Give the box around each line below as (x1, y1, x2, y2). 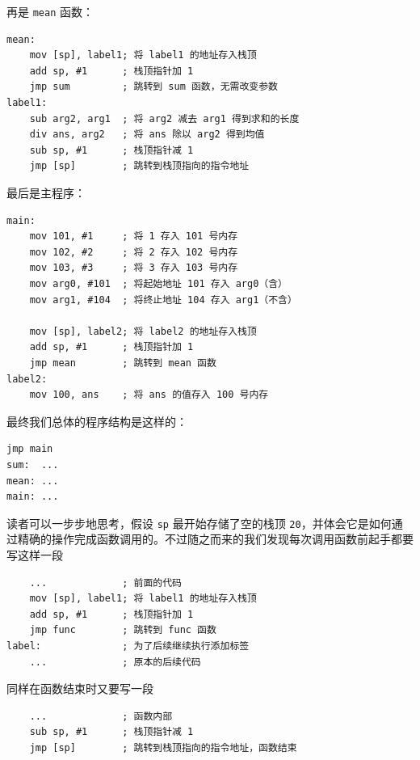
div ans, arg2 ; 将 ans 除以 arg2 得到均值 (29, 129, 265, 141)
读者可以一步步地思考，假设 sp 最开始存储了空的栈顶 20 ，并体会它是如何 (6, 514, 392, 531)
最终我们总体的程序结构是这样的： (6, 412, 187, 429)
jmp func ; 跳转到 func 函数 (29, 624, 216, 636)
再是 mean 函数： (6, 3, 94, 19)
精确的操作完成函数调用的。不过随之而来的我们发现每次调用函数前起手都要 (17, 530, 414, 547)
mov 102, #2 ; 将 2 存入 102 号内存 (29, 246, 238, 258)
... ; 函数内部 (29, 710, 173, 722)
